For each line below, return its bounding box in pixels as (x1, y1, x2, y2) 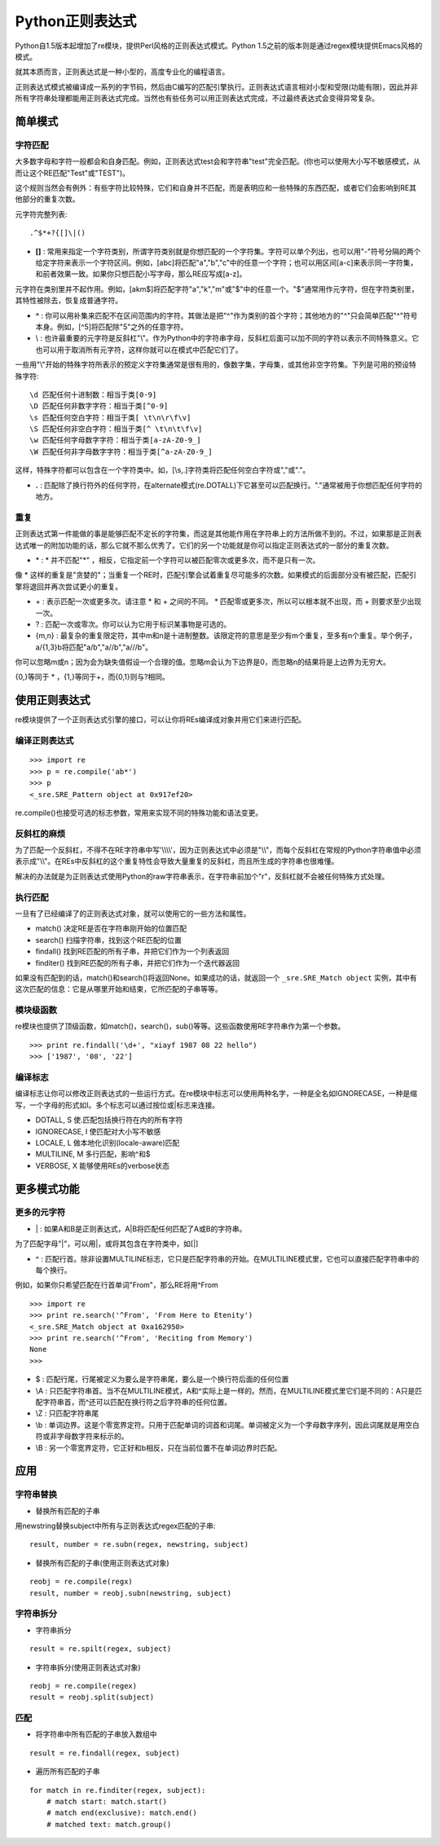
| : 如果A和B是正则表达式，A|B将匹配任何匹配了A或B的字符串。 (35, 1223, 247, 1234)
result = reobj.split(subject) (29, 1693, 155, 1702)
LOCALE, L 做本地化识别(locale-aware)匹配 (35, 1138, 180, 1147)
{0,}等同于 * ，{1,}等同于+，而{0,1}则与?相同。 (15, 672, 170, 682)
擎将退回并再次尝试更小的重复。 (15, 581, 122, 591)
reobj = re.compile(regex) (29, 1681, 138, 1690)
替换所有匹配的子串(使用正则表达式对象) (35, 1557, 170, 1568)
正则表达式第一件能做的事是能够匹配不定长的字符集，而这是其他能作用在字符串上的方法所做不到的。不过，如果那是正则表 (15, 529, 422, 539)
